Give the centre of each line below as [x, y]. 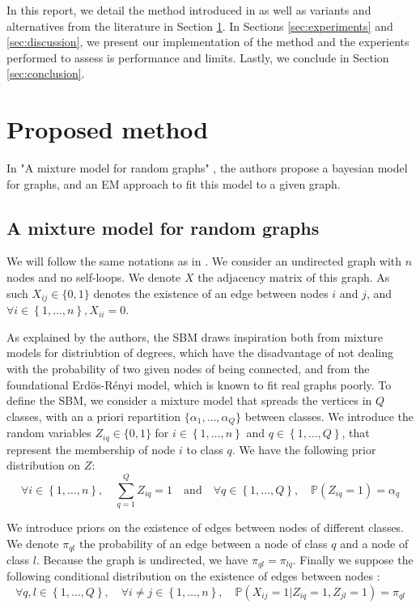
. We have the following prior [304, 449]
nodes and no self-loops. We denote [94, 277]
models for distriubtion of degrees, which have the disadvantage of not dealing [200, 353]
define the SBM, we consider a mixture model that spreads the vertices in [189, 400]
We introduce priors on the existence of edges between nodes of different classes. [206, 527]
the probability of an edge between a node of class [203, 543]
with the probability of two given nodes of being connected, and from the [188, 368]
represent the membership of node [91, 449]
